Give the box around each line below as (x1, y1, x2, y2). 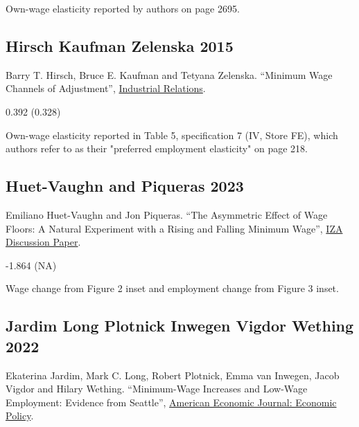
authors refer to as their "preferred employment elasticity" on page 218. (6, 141, 308, 156)
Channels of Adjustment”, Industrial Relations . (6, 81, 206, 96)
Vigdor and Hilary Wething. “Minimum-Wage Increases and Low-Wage (6, 381, 308, 396)
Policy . (6, 408, 34, 423)
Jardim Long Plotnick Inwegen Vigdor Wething (6, 315, 354, 336)
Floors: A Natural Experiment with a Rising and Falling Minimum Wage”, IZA (6, 221, 343, 235)
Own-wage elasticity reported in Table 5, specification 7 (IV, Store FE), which (6, 127, 338, 142)
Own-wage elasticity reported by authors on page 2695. (6, 1, 240, 15)
